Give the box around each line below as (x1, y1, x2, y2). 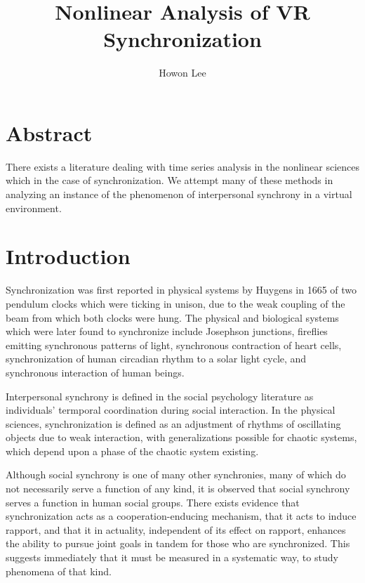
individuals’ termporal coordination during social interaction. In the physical (6, 402, 336, 417)
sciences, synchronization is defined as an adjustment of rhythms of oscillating (6, 416, 341, 431)
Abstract (6, 118, 93, 147)
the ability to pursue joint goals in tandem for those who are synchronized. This (6, 536, 350, 551)
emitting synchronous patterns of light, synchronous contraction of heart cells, (6, 337, 342, 352)
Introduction (6, 242, 131, 270)
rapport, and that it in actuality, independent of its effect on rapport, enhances (6, 522, 346, 537)
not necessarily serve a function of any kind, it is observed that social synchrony (6, 481, 350, 496)
